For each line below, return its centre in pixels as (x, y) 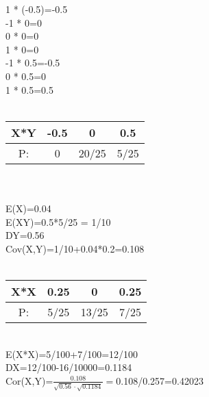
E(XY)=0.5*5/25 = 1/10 (58, 221)
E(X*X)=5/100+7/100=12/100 (72, 354)
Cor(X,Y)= (29, 380)
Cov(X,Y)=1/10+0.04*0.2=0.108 (75, 248)
